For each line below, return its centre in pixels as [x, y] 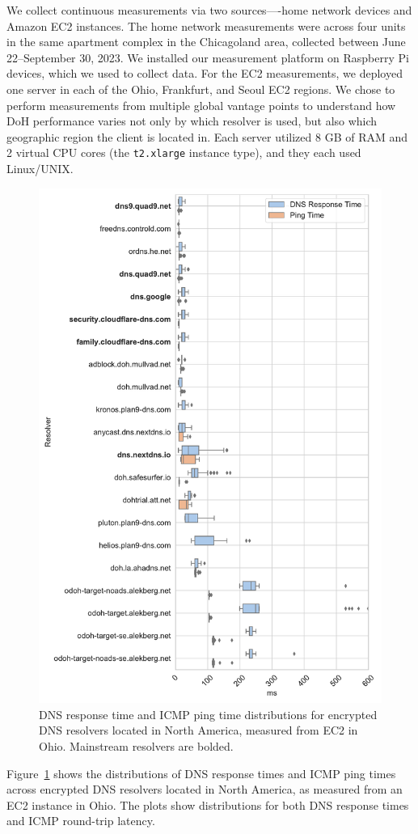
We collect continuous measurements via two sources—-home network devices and [209, 10]
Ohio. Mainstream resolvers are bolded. [136, 745]
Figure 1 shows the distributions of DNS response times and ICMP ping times [201, 773]
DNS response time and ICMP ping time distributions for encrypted [208, 714]
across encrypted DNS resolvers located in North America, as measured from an [205, 789]
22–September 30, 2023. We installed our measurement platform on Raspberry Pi [208, 57]
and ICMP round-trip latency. [81, 821]
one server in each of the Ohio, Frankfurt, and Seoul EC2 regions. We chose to [201, 89]
